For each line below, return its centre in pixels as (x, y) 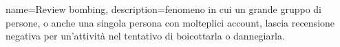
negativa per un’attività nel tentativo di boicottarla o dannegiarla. (145, 36)
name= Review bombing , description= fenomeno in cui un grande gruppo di (163, 9)
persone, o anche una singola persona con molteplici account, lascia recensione (170, 22)
